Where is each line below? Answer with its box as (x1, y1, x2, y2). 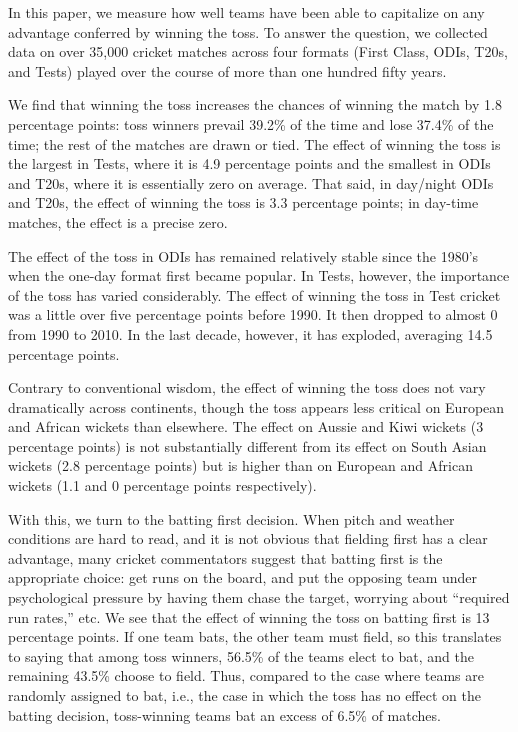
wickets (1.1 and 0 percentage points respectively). (8, 475, 317, 496)
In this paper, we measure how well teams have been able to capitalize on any (8, 2, 485, 22)
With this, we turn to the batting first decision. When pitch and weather (8, 508, 455, 529)
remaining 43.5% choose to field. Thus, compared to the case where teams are (8, 665, 484, 686)
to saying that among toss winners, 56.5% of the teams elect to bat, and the (8, 645, 474, 666)
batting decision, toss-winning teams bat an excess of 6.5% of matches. (8, 704, 441, 725)
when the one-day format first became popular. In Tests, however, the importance (8, 265, 510, 286)
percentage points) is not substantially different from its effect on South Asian (8, 435, 487, 456)
